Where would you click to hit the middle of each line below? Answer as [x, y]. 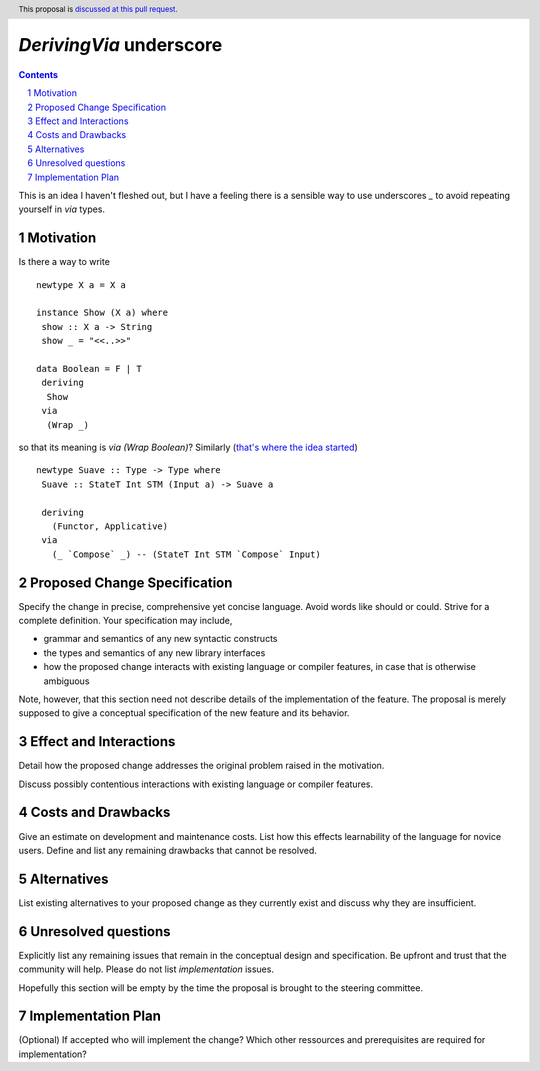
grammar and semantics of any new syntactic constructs [160, 639]
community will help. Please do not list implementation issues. [146, 969]
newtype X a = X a [81, 284]
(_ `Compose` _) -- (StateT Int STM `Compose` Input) [186, 554]
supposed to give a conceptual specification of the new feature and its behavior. [184, 713]
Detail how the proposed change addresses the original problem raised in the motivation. [201, 766]
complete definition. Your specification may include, [125, 621]
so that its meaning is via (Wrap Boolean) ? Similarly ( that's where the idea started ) [188, 447]
